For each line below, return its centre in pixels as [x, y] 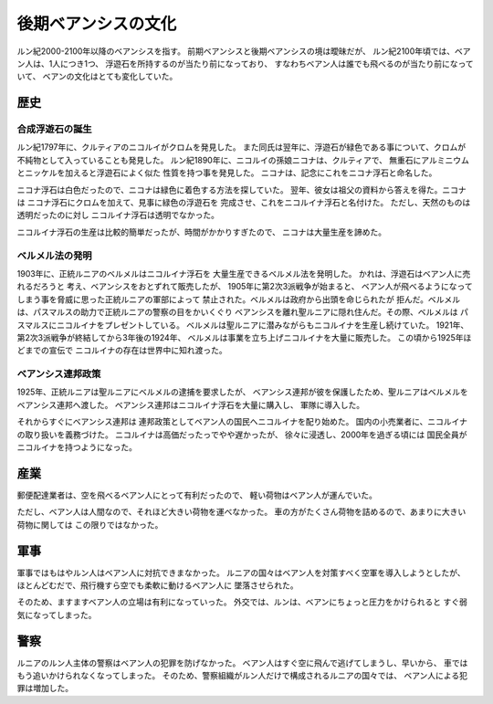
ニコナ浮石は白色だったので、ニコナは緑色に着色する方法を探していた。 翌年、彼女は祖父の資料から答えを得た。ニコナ [241, 189]
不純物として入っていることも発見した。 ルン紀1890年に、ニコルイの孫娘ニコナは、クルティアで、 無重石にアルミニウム [243, 160]
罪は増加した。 [45, 688]
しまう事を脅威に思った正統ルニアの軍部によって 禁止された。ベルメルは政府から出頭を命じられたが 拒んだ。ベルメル [239, 299]
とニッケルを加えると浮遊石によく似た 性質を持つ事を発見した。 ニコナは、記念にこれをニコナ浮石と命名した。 [227, 173]
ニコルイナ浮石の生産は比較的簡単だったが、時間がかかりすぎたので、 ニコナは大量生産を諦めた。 [202, 232]
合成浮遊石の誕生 [54, 130]
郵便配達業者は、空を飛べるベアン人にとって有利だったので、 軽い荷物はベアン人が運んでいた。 [197, 495]
